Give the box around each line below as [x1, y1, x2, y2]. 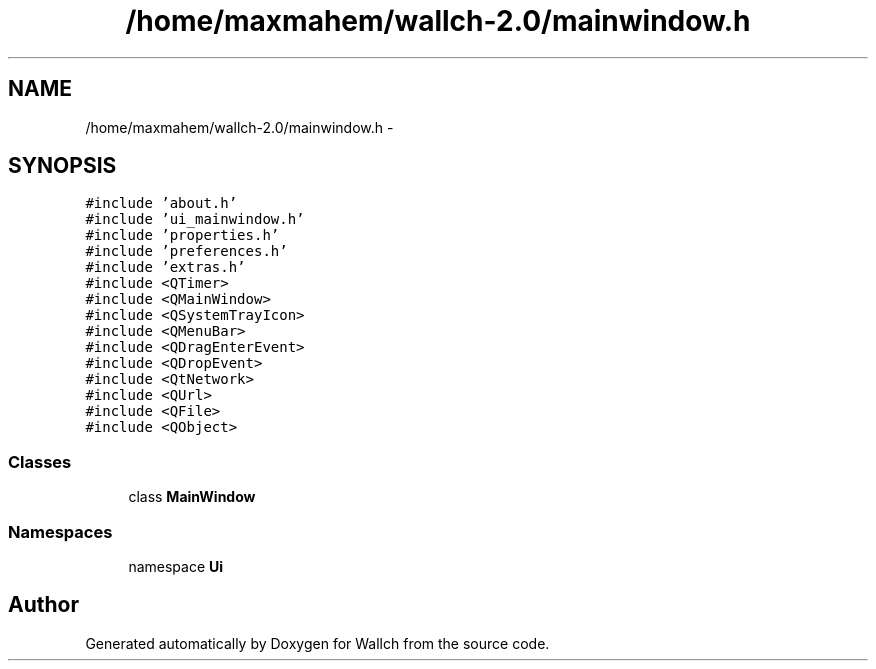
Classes [8, 451, 72, 472]
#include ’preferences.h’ [85, 243, 288, 260]
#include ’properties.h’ [85, 227, 280, 244]
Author [8, 592, 79, 618]
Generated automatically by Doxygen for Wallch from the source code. [85, 634, 550, 652]
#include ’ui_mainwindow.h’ [85, 211, 305, 228]
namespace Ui [128, 557, 224, 575]
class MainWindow [128, 488, 256, 506]
